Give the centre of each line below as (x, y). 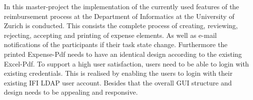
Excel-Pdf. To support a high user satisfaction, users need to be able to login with (126, 63)
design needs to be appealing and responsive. (71, 92)
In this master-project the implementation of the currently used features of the (122, 6)
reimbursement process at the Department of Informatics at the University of (119, 16)
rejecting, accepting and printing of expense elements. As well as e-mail (110, 35)
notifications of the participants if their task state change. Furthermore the (116, 44)
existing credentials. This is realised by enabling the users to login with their (118, 73)
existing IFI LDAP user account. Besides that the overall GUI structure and (118, 82)
